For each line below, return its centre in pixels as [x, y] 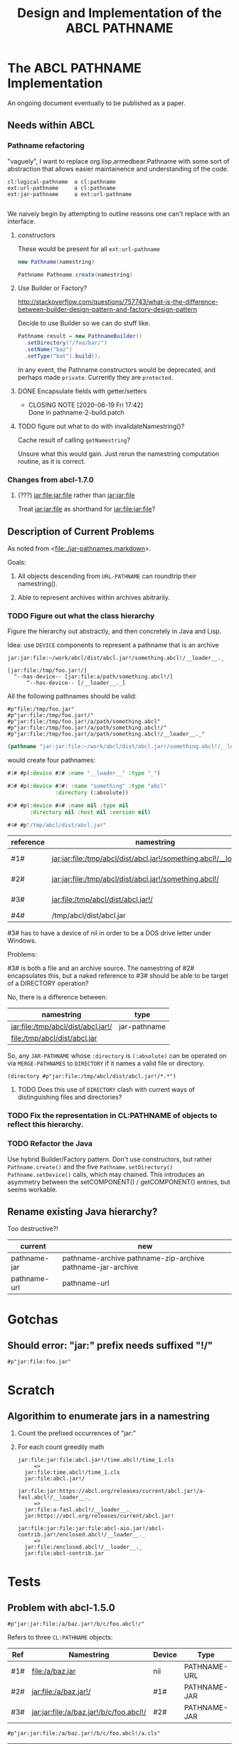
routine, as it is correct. [52, 461]
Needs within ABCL [51, 126]
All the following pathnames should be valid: [72, 696]
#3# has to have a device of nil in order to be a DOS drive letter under [109, 933]
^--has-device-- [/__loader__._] [76, 683]
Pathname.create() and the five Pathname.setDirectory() [90, 1166]
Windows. [22, 941]
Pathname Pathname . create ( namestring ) [75, 275]
